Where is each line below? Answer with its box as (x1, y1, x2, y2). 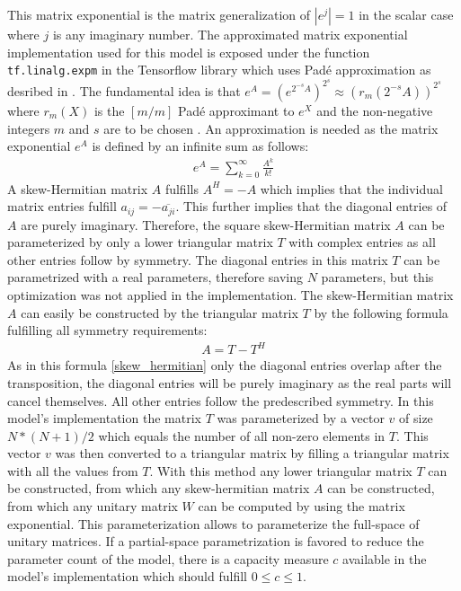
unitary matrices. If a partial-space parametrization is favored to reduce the (7, 532, 424, 551)
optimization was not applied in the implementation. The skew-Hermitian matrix (7, 286, 454, 304)
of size (399, 409, 433, 428)
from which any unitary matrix (7, 497, 178, 516)
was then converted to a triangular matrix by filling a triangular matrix (55, 444, 449, 463)
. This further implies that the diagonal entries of (175, 197, 448, 216)
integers (7, 119, 50, 137)
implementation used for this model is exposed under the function (7, 42, 370, 61)
